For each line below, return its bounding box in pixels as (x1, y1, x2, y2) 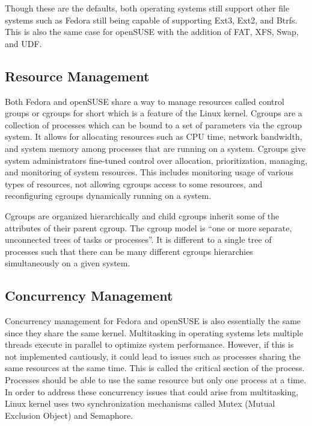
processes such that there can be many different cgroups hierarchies (5, 245, 253, 257)
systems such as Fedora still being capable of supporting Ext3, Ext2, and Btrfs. (5, 13, 298, 26)
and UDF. (5, 37, 42, 49)
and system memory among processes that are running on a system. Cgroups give (5, 142, 306, 154)
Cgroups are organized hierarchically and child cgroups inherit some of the (5, 209, 280, 222)
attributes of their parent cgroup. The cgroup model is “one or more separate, (5, 221, 292, 234)
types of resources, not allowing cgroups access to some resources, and (5, 177, 263, 190)
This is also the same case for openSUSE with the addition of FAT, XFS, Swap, (5, 25, 299, 38)
